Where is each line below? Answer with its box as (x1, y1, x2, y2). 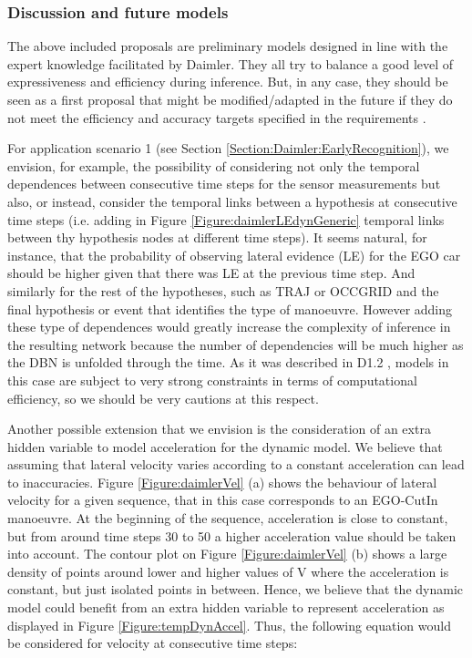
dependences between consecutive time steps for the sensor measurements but (7, 174, 441, 193)
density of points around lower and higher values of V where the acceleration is (7, 561, 449, 581)
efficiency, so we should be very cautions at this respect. (7, 388, 319, 407)
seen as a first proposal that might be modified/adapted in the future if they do (7, 90, 453, 108)
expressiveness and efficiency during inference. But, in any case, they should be (7, 72, 448, 91)
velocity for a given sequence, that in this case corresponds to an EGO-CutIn (7, 490, 438, 509)
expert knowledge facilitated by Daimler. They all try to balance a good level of (7, 54, 454, 73)
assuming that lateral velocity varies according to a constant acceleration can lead (7, 455, 465, 474)
